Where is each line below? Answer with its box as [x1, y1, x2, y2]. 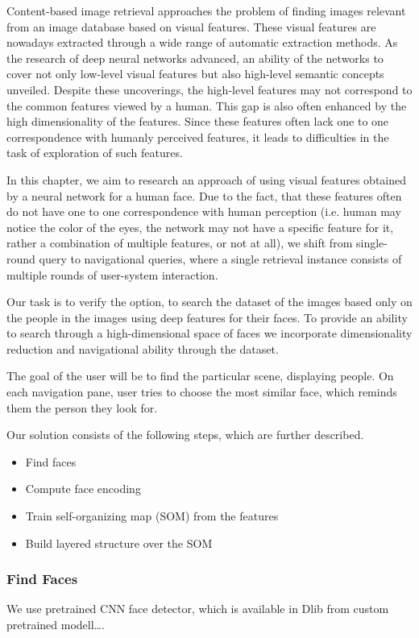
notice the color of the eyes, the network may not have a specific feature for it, [6, 218, 394, 235]
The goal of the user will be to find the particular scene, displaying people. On [6, 367, 394, 384]
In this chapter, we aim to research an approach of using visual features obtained [6, 171, 407, 188]
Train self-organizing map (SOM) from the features [25, 507, 279, 524]
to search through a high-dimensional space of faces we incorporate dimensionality [6, 325, 413, 342]
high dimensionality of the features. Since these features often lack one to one [6, 113, 389, 130]
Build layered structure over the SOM [25, 534, 213, 551]
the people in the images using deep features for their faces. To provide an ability [6, 309, 408, 325]
